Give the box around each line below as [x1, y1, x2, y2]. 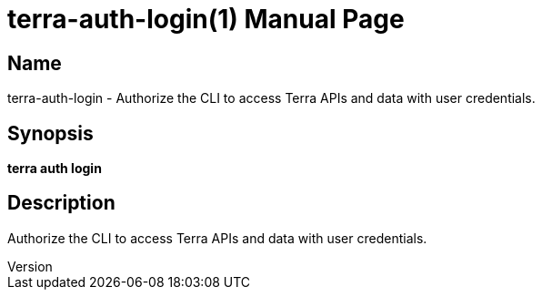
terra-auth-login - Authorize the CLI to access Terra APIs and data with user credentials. [7, 90, 536, 107]
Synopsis [7, 121, 94, 145]
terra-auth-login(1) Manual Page [7, 4, 405, 35]
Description [7, 191, 115, 215]
